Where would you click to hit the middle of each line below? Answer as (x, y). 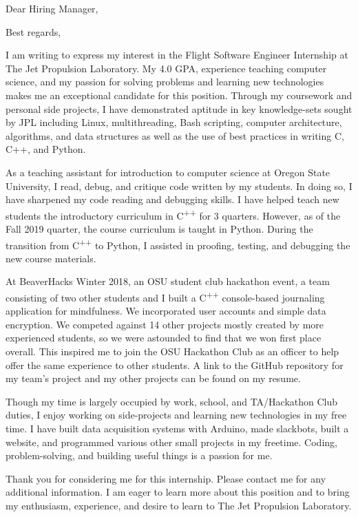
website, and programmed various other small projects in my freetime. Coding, (171, 442)
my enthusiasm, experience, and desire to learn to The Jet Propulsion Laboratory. (179, 505)
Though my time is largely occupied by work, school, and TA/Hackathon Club (172, 401)
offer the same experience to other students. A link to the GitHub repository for (175, 365)
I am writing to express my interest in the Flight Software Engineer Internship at (177, 55)
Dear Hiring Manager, (52, 8)
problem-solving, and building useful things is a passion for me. (139, 455)
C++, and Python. (46, 149)
